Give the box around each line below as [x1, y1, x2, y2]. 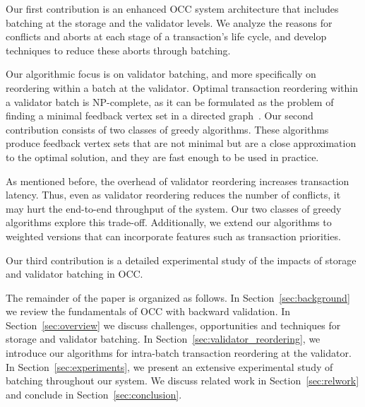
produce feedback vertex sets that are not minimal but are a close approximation [6, 136, 357, 151]
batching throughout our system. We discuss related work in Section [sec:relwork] [6, 373, 359, 388]
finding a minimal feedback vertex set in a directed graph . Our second [6, 108, 313, 123]
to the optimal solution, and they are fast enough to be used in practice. [6, 149, 319, 164]
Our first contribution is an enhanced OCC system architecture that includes [6, 1, 339, 16]
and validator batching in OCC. [6, 266, 143, 281]
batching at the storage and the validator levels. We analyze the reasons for [6, 15, 333, 30]
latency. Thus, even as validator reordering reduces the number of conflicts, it [6, 187, 341, 202]
